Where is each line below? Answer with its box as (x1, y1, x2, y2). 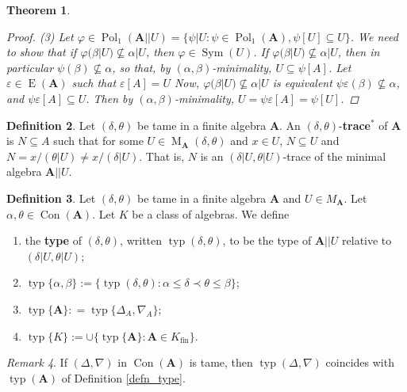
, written (120, 232, 163, 249)
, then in (337, 44, 380, 60)
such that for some (53, 132, 144, 149)
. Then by (86, 89, 133, 106)
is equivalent (272, 74, 332, 91)
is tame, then (189, 354, 253, 371)
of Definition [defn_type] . (61, 369, 186, 386)
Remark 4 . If (6, 354, 67, 371)
